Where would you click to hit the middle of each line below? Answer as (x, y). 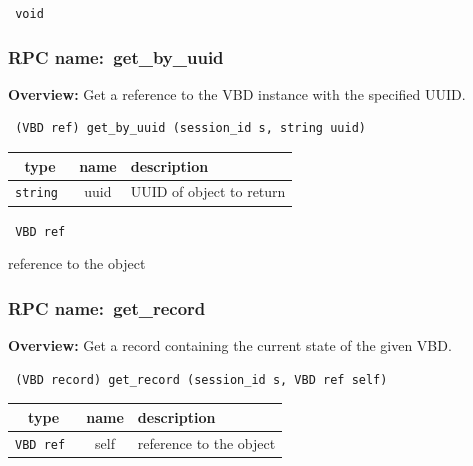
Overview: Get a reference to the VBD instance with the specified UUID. (237, 93)
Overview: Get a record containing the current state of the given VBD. (230, 345)
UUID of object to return (208, 191)
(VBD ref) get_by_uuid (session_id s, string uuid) (190, 128)
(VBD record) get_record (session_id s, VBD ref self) (201, 379)
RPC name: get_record (107, 307)
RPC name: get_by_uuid (116, 56)
